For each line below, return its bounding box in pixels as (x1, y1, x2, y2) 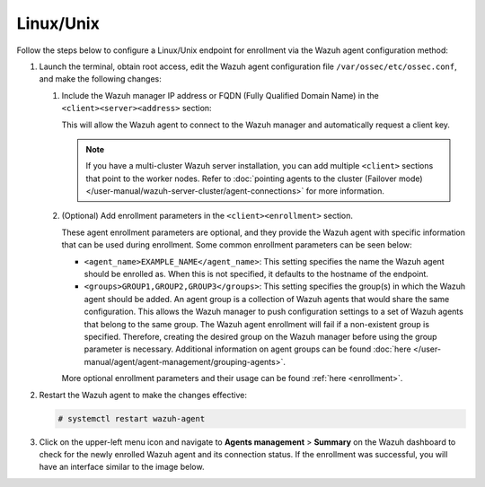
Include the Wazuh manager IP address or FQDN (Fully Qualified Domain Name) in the (61, 90, 379, 100)
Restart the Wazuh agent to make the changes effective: (39, 389, 247, 400)
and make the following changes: (39, 74, 162, 84)
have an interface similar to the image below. (39, 462, 205, 473)
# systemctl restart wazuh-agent (57, 413, 206, 423)
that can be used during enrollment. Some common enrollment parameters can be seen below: (61, 239, 412, 250)
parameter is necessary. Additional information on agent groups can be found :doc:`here (84, 344, 412, 354)
